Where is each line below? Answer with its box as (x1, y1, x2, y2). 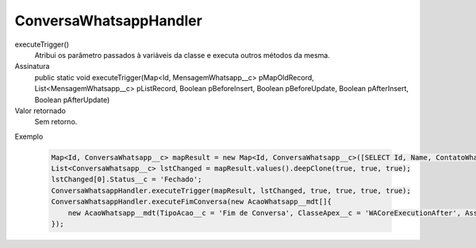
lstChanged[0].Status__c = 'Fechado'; (51, 175, 202, 184)
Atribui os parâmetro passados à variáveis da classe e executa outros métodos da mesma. (34, 50, 331, 59)
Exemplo (14, 132, 44, 141)
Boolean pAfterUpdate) (34, 95, 110, 105)
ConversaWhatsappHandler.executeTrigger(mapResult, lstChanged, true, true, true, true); (51, 186, 412, 195)
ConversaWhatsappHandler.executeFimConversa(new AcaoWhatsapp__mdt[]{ (51, 197, 332, 206)
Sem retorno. (34, 117, 78, 127)
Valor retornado (14, 105, 67, 115)
